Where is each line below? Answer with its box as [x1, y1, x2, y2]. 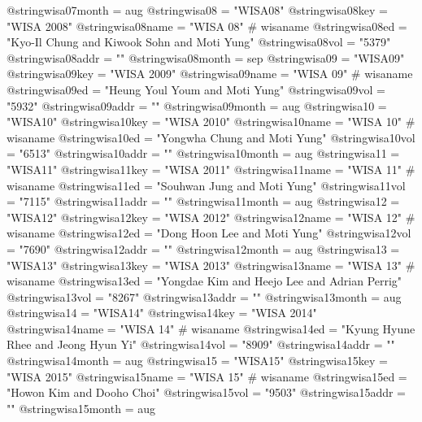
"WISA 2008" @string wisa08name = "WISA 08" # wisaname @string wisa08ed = [7, 17, 407, 34]
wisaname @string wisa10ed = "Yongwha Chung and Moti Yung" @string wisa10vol [7, 128, 415, 146]
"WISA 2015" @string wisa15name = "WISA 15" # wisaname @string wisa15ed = [7, 368, 407, 385]
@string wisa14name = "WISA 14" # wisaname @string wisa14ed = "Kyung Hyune [7, 320, 415, 337]
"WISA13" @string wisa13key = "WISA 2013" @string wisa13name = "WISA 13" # [7, 256, 415, 273]
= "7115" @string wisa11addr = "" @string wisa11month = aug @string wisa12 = [7, 193, 400, 210]
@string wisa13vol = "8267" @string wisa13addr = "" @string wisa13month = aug [7, 288, 402, 305]
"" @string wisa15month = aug [7, 399, 155, 416]
